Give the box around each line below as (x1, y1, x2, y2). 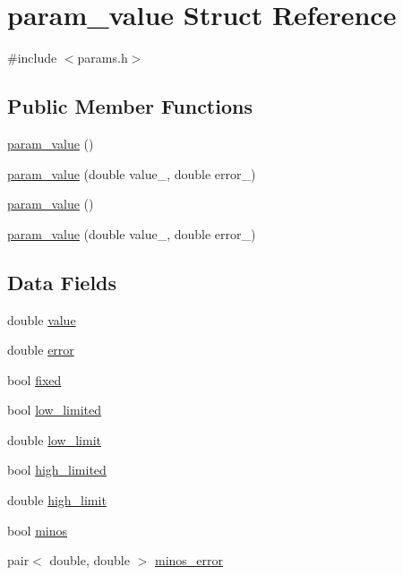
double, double (49, 551, 130, 570)
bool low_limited (7, 400, 102, 419)
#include (7, 48, 57, 67)
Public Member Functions (7, 92, 253, 120)
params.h (77, 48, 128, 67)
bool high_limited (7, 460, 107, 479)
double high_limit (7, 491, 107, 510)
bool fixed (7, 370, 62, 389)
